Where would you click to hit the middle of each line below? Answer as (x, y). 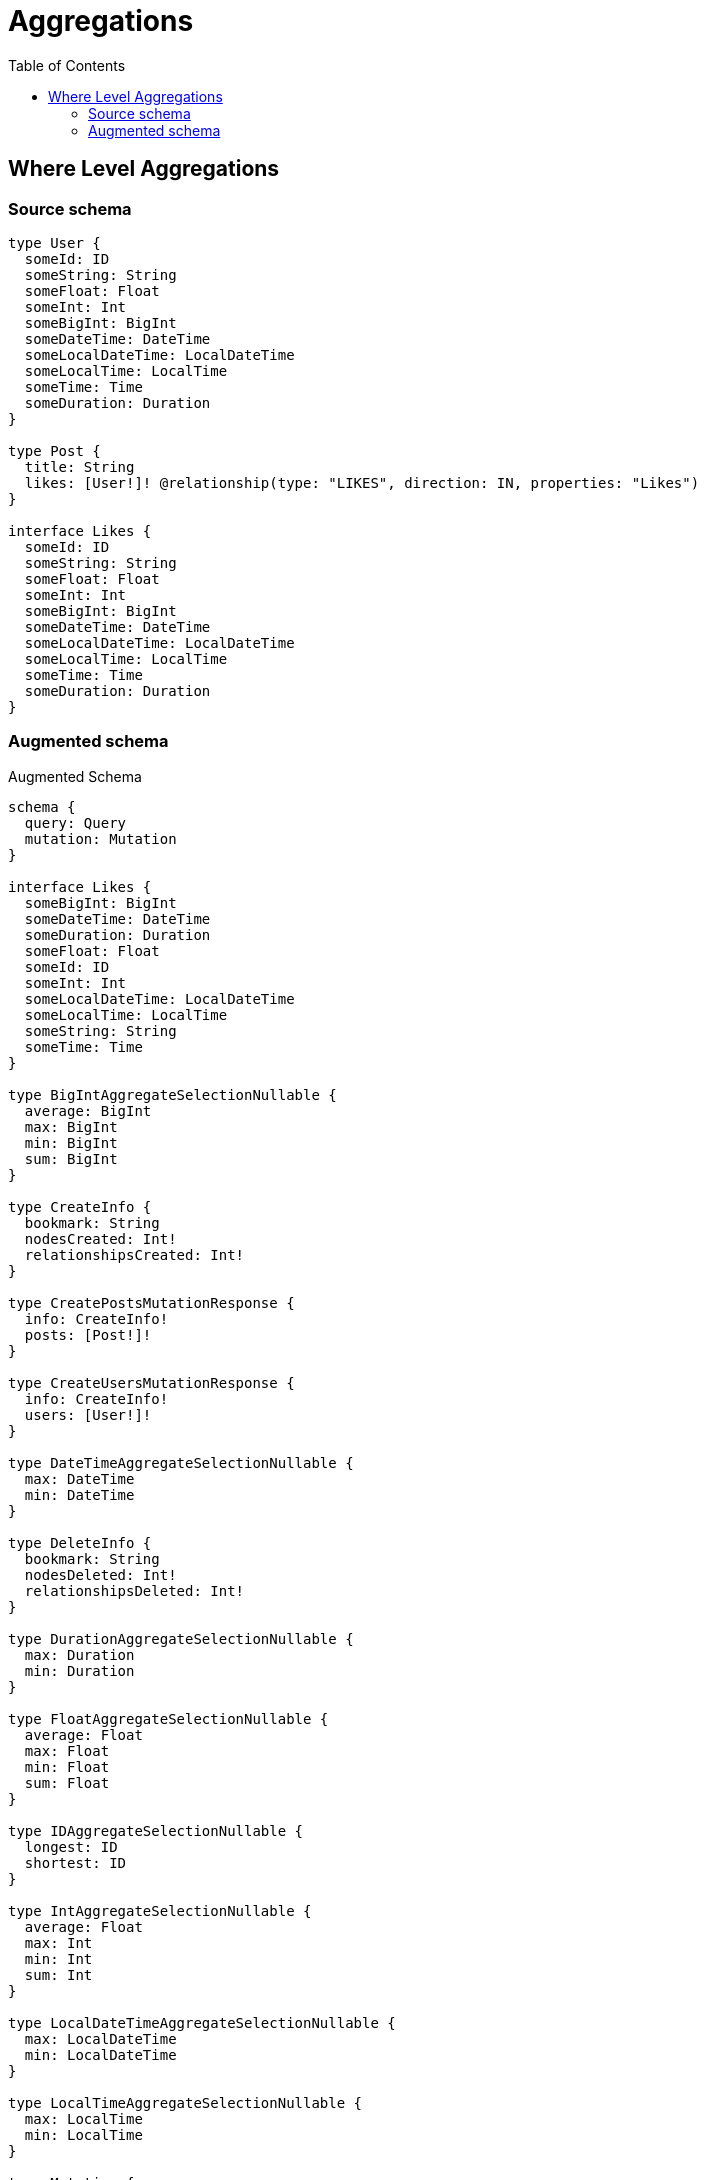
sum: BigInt (71, 1158)
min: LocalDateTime (100, 2054)
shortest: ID (75, 1862)
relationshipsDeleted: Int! (134, 1590)
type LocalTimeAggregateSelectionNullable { (185, 2102)
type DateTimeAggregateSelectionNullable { (181, 1462)
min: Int (58, 1958)
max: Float (67, 1750)
